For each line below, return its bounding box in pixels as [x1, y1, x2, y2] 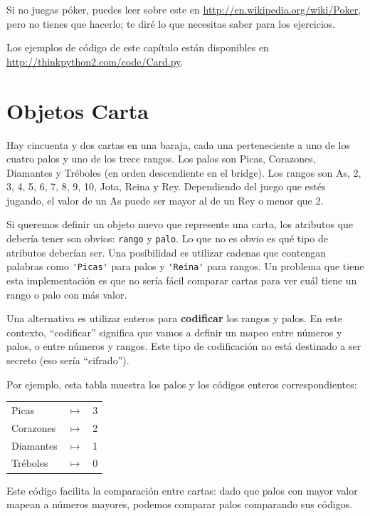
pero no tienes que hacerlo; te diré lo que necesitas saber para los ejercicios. [6, 16, 336, 31]
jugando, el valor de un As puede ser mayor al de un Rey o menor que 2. [6, 192, 324, 207]
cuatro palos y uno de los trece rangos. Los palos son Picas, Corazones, [6, 151, 316, 166]
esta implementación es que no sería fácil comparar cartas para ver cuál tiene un [6, 272, 357, 287]
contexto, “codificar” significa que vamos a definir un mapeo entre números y [6, 324, 342, 339]
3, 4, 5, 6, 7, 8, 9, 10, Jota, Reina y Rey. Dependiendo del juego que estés [6, 179, 326, 194]
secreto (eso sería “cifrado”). [6, 352, 129, 367]
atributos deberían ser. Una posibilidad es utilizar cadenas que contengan [6, 244, 326, 259]
